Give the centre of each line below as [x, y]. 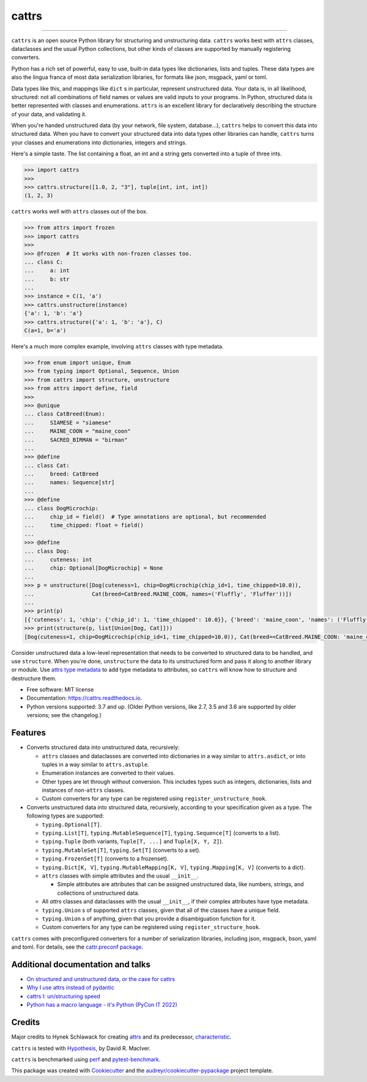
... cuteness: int [58, 560]
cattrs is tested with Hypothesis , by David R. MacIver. [81, 1048]
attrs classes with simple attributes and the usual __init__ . [120, 876]
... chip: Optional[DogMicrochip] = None [94, 568]
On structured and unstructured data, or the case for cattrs [101, 979]
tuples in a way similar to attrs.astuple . [95, 764]
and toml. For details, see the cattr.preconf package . [77, 947]
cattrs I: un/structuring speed [63, 996]
